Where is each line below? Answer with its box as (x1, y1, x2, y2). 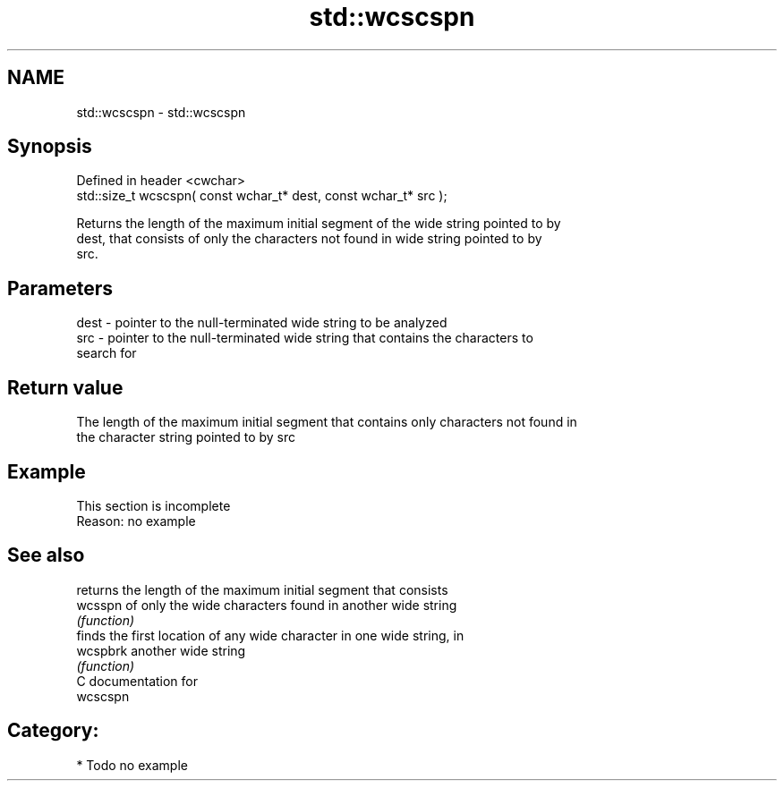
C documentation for (76, 673, 199, 689)
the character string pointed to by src (76, 429, 296, 445)
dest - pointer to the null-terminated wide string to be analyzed (76, 315, 447, 331)
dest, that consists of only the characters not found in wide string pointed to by (76, 231, 542, 247)
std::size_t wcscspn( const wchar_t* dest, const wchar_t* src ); (76, 188, 447, 204)
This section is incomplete (76, 497, 231, 513)
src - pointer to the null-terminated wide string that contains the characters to (76, 330, 533, 346)
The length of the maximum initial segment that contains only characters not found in (76, 414, 577, 430)
